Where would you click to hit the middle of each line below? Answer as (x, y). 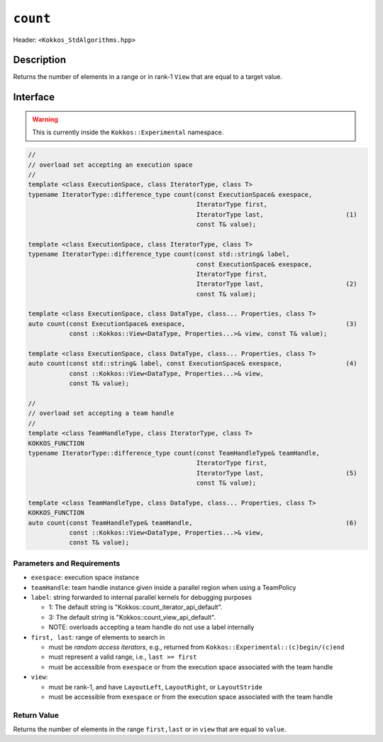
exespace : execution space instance (85, 577)
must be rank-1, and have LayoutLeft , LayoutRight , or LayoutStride (155, 687)
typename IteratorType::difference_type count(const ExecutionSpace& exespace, (170, 194)
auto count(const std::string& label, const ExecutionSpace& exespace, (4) (193, 364)
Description (40, 60)
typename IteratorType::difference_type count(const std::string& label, (159, 254)
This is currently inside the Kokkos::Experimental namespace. (128, 132)
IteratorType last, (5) (277, 473)
